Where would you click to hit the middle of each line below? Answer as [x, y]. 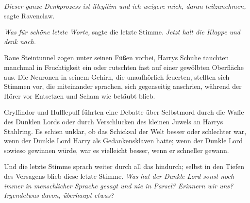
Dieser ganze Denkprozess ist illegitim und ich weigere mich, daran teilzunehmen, [125, 6]
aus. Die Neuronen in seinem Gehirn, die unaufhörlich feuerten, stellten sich [117, 76]
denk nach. [20, 41]
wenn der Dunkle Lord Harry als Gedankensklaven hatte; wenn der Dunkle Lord [124, 141]
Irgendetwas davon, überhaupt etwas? [59, 195]
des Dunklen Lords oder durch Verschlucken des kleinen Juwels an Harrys [114, 121]
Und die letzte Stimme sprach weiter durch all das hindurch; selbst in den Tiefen [124, 166]
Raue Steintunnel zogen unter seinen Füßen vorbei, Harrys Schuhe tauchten [117, 58]
